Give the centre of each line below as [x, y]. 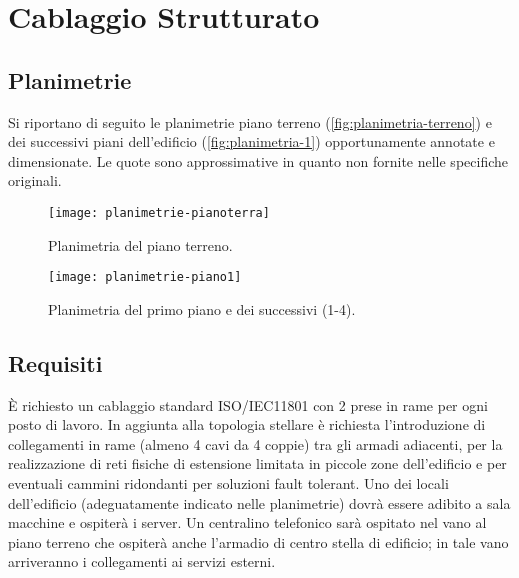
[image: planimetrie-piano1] [145, 277]
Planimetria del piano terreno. [140, 244]
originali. [35, 180]
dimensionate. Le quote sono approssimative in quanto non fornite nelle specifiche [258, 160]
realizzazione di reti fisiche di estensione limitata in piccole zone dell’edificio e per [257, 463]
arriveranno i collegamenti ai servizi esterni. [142, 561]
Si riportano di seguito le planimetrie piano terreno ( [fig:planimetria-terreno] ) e [250, 121]
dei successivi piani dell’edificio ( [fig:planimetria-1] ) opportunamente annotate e [251, 141]
